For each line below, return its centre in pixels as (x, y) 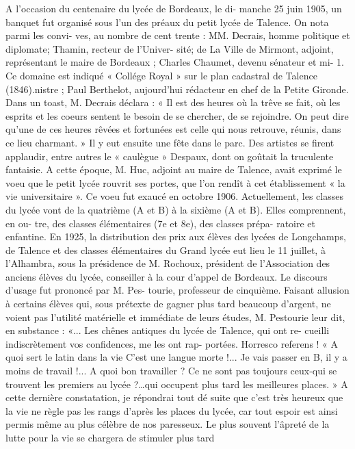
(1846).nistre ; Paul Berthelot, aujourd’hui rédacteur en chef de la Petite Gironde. (177, 89)
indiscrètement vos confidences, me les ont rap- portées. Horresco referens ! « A (172, 343)
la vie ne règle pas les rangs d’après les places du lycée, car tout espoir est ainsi (172, 410)
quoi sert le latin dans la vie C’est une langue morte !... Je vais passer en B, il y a (176, 357)
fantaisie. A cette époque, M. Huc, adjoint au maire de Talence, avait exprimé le (174, 169)
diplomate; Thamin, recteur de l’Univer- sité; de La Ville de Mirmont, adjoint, (170, 48)
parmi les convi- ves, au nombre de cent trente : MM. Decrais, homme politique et (178, 35)
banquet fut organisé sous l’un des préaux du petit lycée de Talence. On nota (167, 22)
